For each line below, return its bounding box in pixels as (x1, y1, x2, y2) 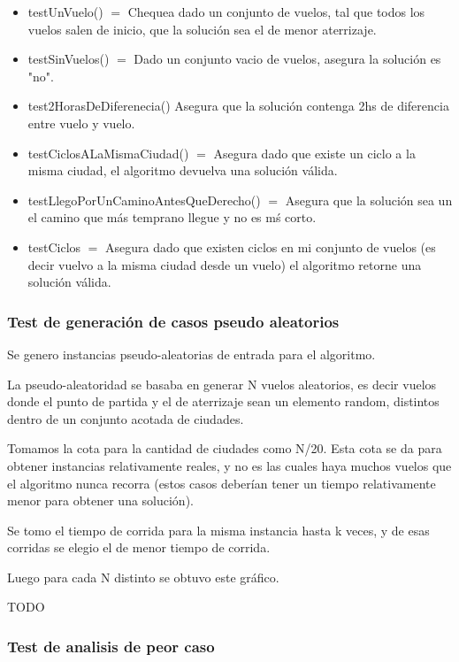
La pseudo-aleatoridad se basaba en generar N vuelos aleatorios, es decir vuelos (7, 374, 437, 393)
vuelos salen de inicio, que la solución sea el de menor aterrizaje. (27, 19, 377, 38)
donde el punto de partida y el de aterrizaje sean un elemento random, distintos (7, 392, 440, 411)
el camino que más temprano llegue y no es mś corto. (27, 208, 317, 227)
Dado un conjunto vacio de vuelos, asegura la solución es (134, 50, 441, 68)
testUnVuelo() (27, 3, 103, 20)
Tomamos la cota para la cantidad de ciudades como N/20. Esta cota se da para (7, 439, 442, 458)
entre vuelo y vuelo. (27, 113, 135, 132)
